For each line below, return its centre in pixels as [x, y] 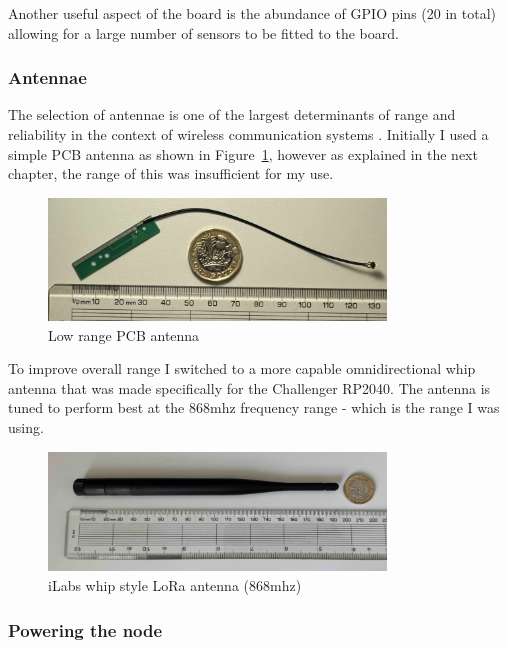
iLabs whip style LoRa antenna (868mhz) [175, 585]
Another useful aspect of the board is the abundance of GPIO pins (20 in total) [252, 13]
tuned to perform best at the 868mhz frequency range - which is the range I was [254, 407]
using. [26, 426]
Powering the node [85, 629]
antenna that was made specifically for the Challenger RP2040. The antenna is [249, 387]
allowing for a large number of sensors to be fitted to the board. [203, 32]
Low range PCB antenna [124, 334]
